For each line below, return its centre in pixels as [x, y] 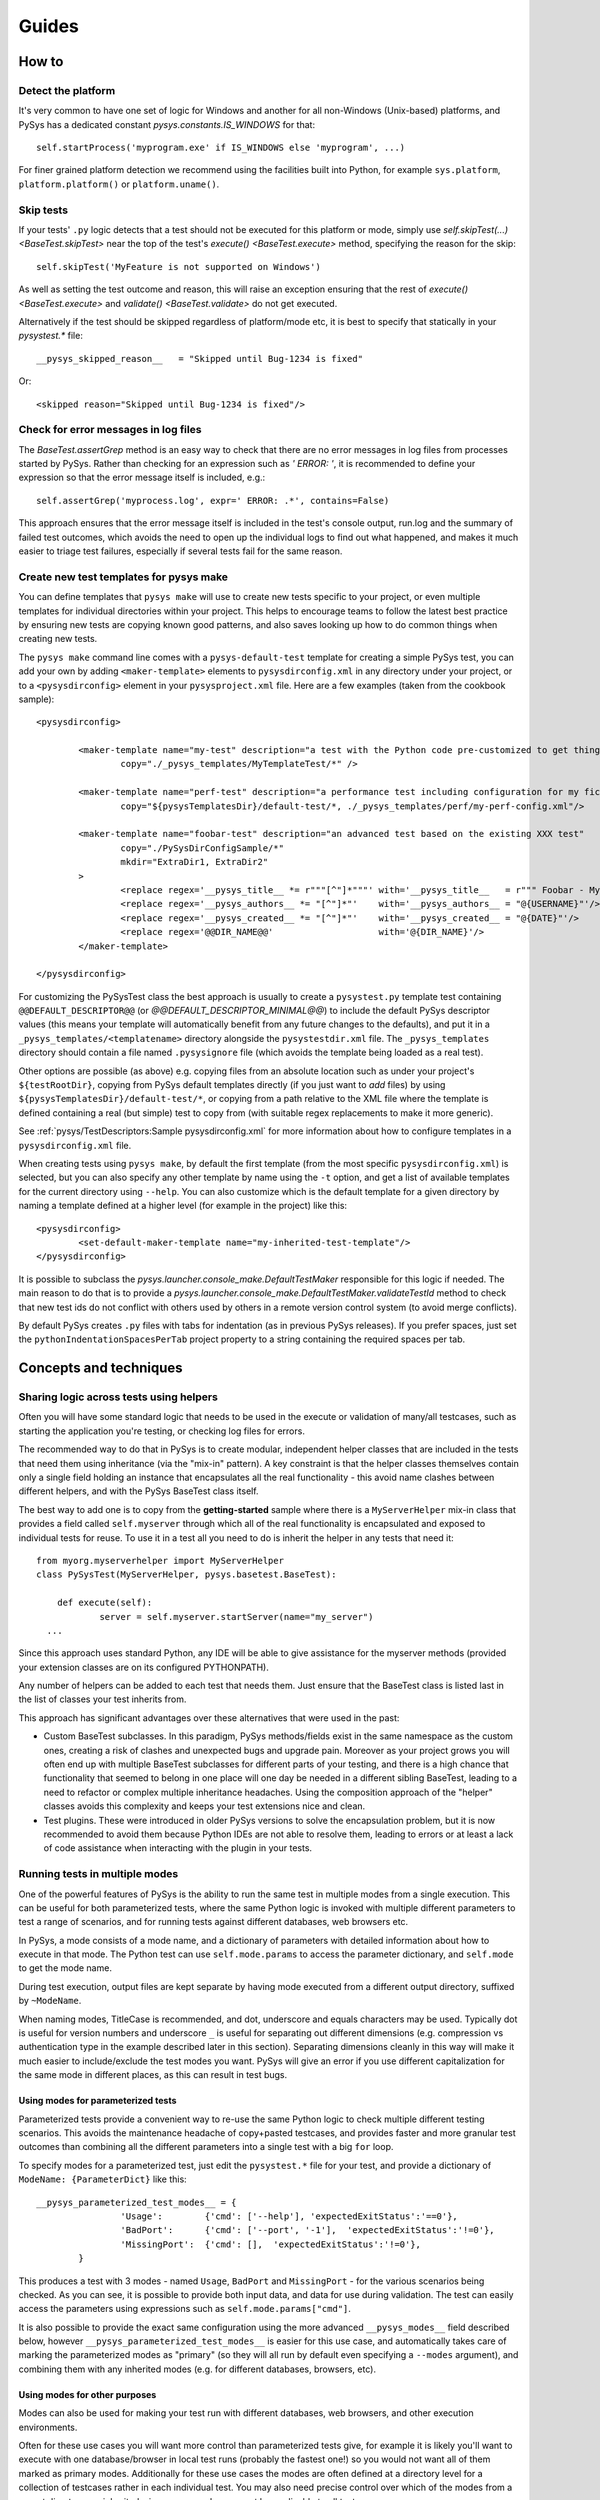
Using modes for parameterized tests [97, 2101]
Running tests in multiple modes [98, 1874]
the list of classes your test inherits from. [102, 1699]
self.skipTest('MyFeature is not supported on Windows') [179, 266]
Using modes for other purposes [87, 2394]
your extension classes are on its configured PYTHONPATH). [143, 1667]
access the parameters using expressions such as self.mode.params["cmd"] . [185, 2309]
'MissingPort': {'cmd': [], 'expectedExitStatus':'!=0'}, [271, 2244]
